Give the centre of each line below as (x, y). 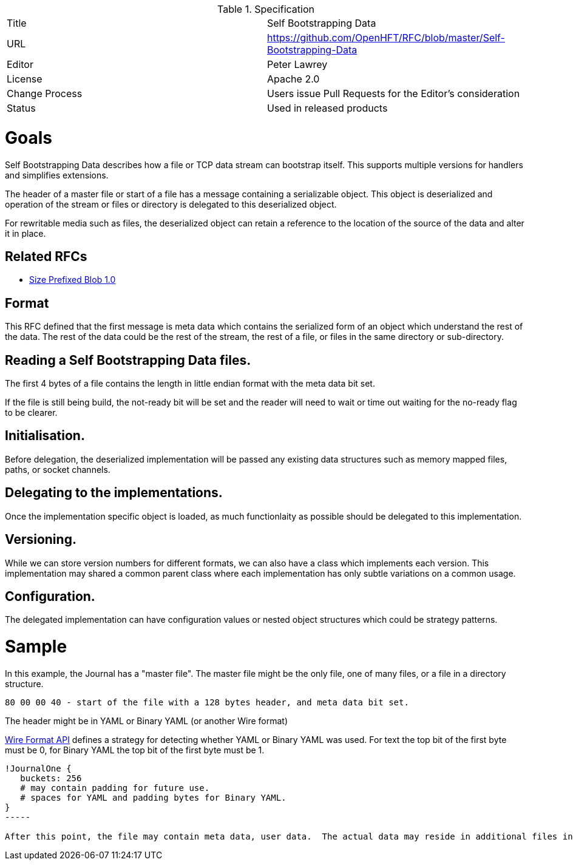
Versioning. (41, 540)
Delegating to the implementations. (114, 493)
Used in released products (327, 108)
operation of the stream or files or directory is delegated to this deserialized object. (171, 204)
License (25, 79)
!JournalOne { (38, 768)
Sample (36, 647)
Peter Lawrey (297, 64)
